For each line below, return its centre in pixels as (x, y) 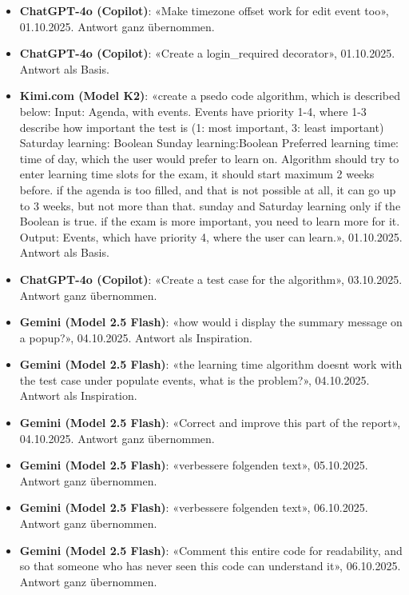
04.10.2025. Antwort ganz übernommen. (117, 438)
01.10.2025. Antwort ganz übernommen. (117, 26)
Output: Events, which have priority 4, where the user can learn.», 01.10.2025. (211, 236)
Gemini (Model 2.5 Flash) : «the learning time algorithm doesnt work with (211, 364)
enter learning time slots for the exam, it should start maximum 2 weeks (197, 174)
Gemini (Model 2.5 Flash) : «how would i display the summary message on (211, 322)
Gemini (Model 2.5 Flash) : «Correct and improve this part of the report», (210, 423)
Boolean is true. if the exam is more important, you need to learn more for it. (210, 221)
